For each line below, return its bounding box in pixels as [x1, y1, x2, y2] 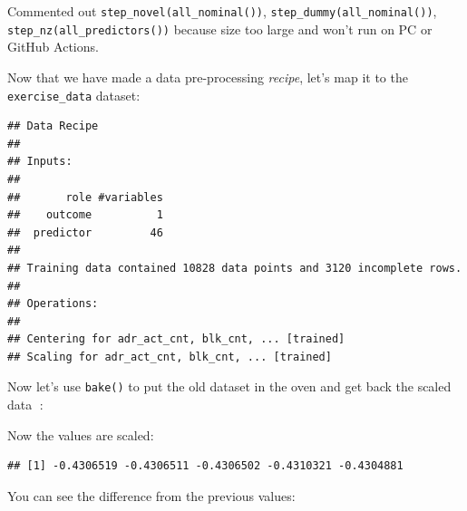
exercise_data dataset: [7, 85, 141, 104]
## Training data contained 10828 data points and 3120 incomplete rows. [7, 261, 462, 275]
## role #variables [7, 190, 163, 204]
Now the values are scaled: [7, 425, 154, 444]
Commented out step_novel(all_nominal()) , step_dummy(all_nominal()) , [7, 2, 437, 20]
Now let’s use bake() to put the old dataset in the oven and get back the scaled [7, 377, 452, 396]
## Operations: [7, 297, 99, 311]
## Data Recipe [7, 120, 99, 133]
